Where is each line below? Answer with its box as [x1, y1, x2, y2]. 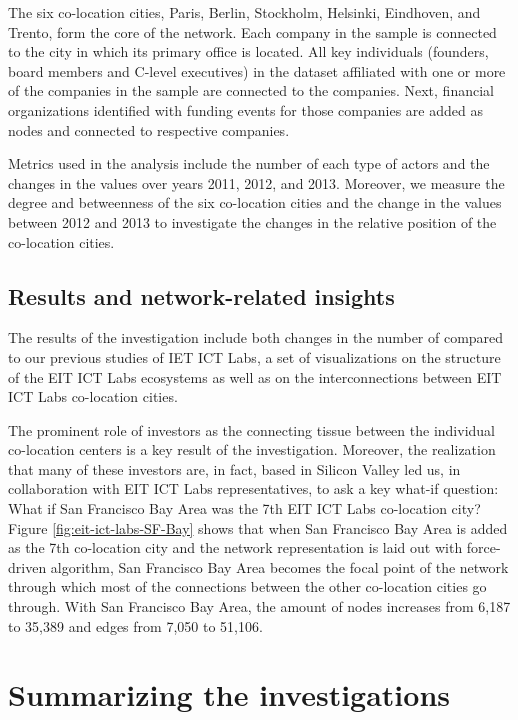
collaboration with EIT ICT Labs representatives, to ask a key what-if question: [8, 478, 499, 499]
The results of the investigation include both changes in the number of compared [8, 327, 504, 348]
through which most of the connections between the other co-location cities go [8, 576, 487, 597]
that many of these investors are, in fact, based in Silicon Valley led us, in [8, 458, 461, 479]
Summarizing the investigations [8, 674, 450, 715]
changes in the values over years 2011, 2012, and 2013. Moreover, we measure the [8, 172, 505, 193]
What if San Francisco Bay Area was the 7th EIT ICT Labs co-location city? [8, 498, 481, 519]
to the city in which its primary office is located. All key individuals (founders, [8, 41, 489, 62]
